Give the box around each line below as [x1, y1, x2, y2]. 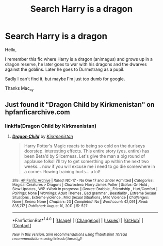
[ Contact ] [12, 223, 32, 229]
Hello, [5, 47, 17, 52]
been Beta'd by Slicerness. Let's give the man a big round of [24, 153, 146, 159]
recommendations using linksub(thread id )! [12, 236, 82, 242]
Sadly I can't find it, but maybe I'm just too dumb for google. [5, 76, 125, 82]
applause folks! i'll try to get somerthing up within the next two [24, 159, 149, 164]
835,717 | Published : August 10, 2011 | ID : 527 [12, 204, 88, 209]
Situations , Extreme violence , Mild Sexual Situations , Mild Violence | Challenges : [12, 195, 149, 200]
